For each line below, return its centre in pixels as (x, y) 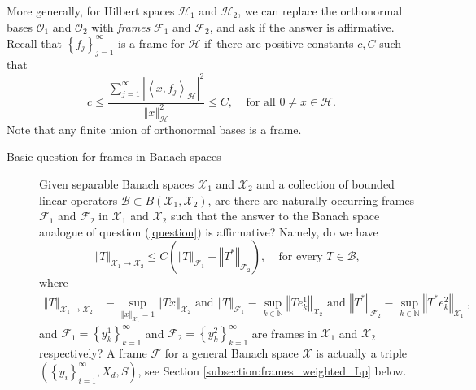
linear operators (79, 199)
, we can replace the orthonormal (320, 11)
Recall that (34, 43)
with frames (121, 26)
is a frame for (151, 43)
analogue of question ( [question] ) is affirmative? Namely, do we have (209, 231)
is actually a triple (362, 353)
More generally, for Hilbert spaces (91, 11)
